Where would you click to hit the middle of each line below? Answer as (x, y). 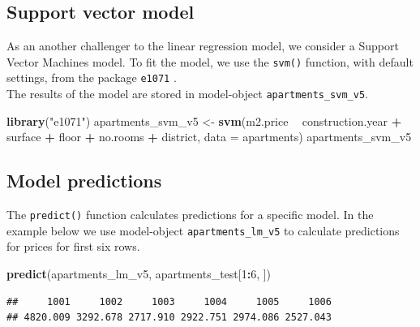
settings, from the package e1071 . (92, 77)
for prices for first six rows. (73, 246)
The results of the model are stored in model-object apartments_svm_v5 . (187, 94)
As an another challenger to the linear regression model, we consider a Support (203, 46)
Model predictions (84, 181)
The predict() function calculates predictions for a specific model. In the (190, 215)
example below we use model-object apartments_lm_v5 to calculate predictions (203, 230)
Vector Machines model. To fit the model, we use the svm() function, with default (210, 61)
